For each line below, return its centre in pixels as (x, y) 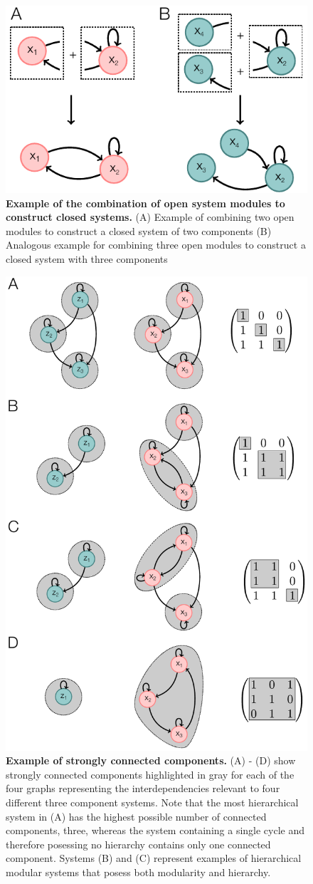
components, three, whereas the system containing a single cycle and (155, 830)
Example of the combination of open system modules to (145, 203)
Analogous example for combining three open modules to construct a (156, 245)
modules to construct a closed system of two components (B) (139, 230)
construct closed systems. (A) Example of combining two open (150, 217)
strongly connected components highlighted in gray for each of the (150, 774)
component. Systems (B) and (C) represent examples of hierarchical (154, 858)
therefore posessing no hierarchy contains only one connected (138, 844)
